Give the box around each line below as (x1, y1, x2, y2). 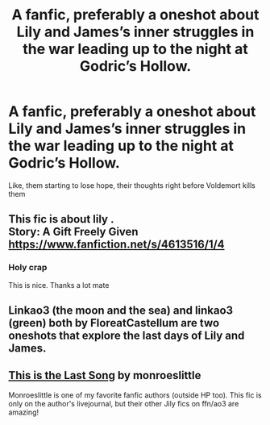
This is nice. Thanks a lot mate (8, 280, 110, 290)
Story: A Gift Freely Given (8, 225, 139, 239)
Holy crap (8, 262, 48, 273)
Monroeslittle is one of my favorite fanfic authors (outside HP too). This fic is (8, 390, 262, 400)
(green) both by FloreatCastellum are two (8, 316, 220, 330)
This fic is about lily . (8, 212, 114, 227)
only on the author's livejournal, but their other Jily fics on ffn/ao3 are (8, 398, 239, 408)
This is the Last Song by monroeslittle (8, 369, 201, 382)
